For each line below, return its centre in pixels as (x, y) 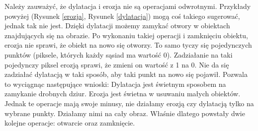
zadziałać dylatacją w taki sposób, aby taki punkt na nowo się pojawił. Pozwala (126, 74)
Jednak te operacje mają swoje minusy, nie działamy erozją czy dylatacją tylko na (129, 103)
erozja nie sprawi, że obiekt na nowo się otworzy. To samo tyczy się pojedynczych (128, 45)
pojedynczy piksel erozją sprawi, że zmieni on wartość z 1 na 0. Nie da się (117, 64)
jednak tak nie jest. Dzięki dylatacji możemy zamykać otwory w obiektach (117, 26)
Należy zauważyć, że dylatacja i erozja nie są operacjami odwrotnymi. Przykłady (128, 6)
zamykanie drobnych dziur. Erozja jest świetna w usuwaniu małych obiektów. (123, 94)
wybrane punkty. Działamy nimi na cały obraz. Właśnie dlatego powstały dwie (125, 113)
